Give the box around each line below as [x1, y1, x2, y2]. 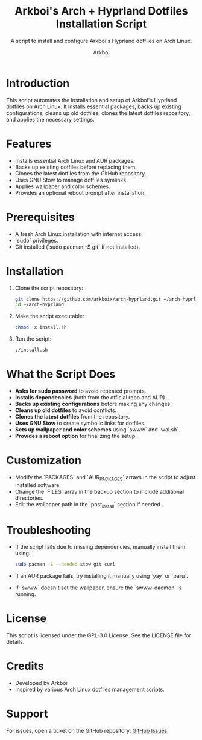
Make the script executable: [14, 313, 84, 320]
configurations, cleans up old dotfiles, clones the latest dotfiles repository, [6, 109, 191, 116]
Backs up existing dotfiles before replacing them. [14, 163, 137, 171]
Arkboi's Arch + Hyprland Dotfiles [14, 4, 188, 18]
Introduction [6, 76, 70, 90]
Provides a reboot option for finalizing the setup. [14, 432, 137, 439]
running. [14, 591, 36, 598]
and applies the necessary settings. [6, 116, 95, 123]
